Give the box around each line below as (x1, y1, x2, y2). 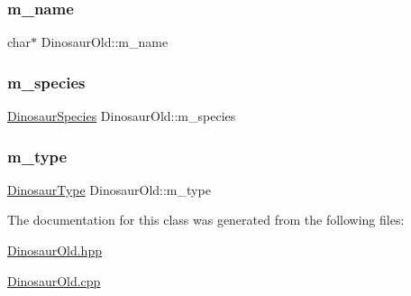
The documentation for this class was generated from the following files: (7, 210, 405, 229)
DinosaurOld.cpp (7, 271, 101, 290)
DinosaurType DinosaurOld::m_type (7, 180, 211, 199)
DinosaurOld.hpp (7, 241, 102, 260)
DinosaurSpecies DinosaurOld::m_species (7, 106, 236, 125)
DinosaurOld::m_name (41, 32, 169, 51)
